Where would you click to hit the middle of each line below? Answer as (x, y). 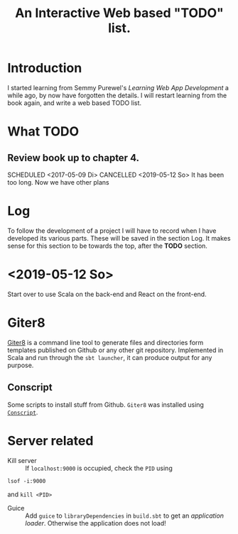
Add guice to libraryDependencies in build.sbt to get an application (125, 516)
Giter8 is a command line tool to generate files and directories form (106, 342)
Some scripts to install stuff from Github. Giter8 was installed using (106, 404)
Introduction (45, 68)
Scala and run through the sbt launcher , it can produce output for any (110, 357)
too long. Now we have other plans (58, 182)
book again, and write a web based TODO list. (75, 103)
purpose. (21, 365)
